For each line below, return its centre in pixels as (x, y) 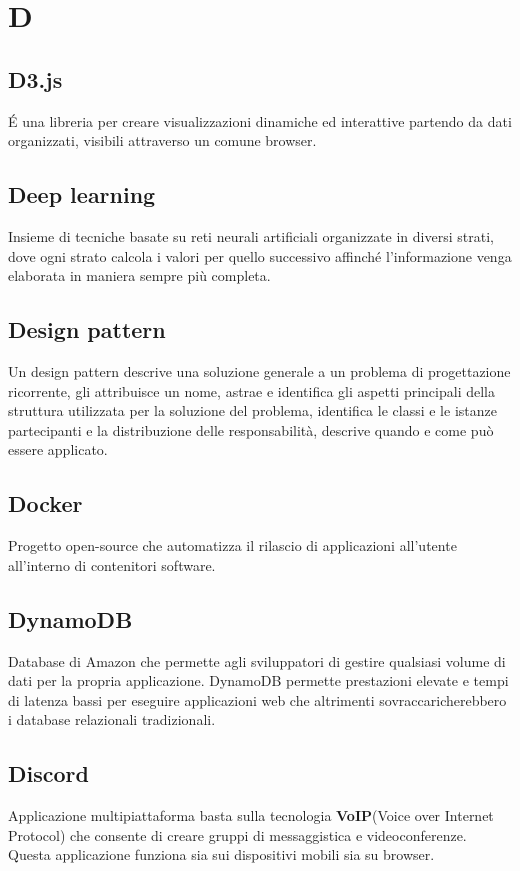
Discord (48, 773)
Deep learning (82, 194)
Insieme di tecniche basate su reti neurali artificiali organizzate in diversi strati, (251, 235)
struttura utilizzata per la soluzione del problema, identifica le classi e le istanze (252, 410)
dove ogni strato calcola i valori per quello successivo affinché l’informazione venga (260, 255)
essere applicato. (58, 449)
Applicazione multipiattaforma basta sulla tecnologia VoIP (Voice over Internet (251, 815)
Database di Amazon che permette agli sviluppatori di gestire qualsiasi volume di (257, 660)
